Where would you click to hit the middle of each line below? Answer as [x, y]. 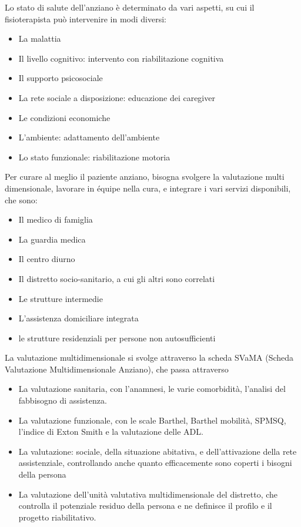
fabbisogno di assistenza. [63, 400]
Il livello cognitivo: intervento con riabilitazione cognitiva [121, 58]
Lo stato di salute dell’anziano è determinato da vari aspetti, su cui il [130, 7]
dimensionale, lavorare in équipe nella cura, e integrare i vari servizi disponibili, [148, 188]
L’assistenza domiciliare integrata [78, 318]
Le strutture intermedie [61, 298]
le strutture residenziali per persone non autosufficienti [117, 338]
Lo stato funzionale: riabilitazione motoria [94, 157]
